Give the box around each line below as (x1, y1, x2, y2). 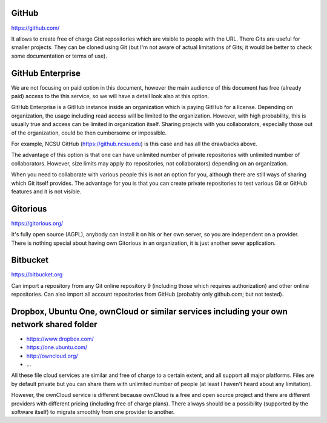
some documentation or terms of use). (11, 52, 107, 59)
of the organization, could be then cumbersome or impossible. (11, 129, 167, 136)
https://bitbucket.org (11, 271, 63, 278)
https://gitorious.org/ (11, 219, 64, 227)
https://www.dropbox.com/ (26, 335, 94, 342)
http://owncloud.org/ (26, 352, 78, 359)
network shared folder (11, 319, 97, 330)
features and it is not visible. (11, 188, 82, 195)
